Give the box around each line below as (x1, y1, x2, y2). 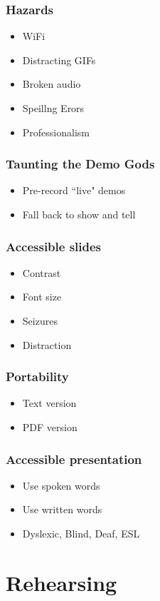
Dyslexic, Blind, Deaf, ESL (22, 526, 140, 540)
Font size (22, 289, 62, 304)
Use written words (22, 502, 102, 517)
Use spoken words (22, 478, 100, 493)
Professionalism (22, 124, 90, 139)
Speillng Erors (22, 101, 85, 115)
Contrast (22, 265, 61, 280)
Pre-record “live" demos (22, 183, 126, 198)
